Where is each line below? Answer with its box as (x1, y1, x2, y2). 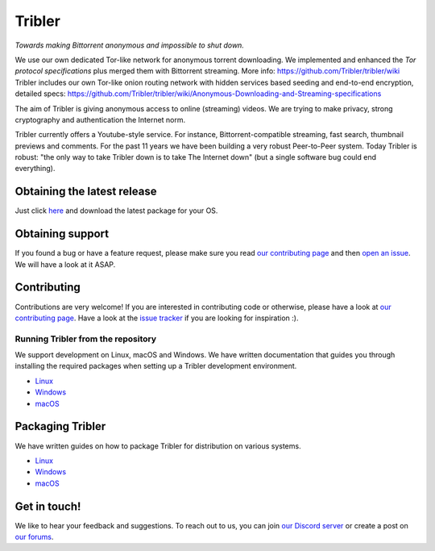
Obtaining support (14, 227, 110, 241)
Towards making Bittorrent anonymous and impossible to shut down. (14, 40, 245, 50)
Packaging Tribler (14, 420, 106, 433)
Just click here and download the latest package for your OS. (14, 206, 218, 215)
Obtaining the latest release (14, 185, 157, 198)
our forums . (14, 532, 54, 542)
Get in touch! (14, 499, 81, 513)
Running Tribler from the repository (14, 333, 157, 344)
